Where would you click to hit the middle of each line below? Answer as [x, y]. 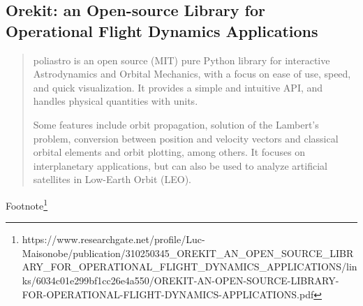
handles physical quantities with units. [116, 101]
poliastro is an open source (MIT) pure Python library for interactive [181, 60]
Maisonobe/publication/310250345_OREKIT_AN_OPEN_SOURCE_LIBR [188, 253]
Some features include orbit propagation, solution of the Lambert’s [176, 124]
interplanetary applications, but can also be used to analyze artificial [180, 165]
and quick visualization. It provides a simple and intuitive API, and [178, 87]
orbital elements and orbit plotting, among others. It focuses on [169, 152]
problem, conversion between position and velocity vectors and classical [186, 138]
